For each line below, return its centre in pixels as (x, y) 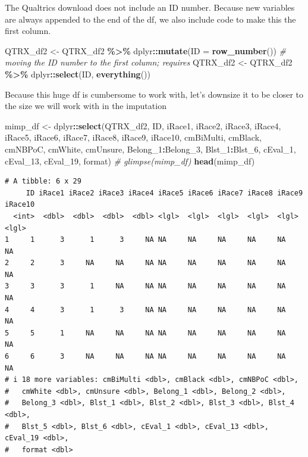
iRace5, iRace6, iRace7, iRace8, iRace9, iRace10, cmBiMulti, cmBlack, (133, 137)
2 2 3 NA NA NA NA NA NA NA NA (145, 263)
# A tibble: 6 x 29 (43, 181)
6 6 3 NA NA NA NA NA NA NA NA (145, 357)
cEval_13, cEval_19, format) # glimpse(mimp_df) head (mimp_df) (130, 161)
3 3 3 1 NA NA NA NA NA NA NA (145, 286)
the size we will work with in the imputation (86, 106)
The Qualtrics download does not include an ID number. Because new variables (150, 7)
